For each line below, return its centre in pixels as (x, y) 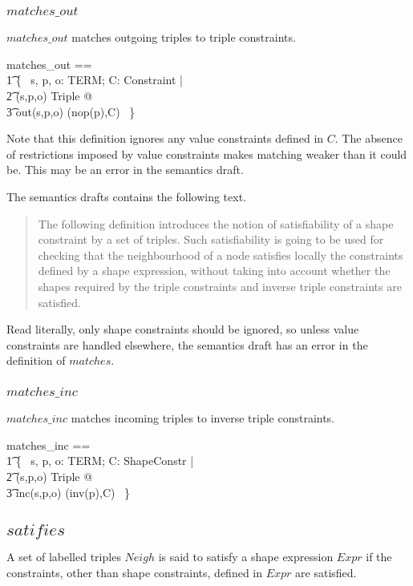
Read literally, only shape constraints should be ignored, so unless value (183, 329)
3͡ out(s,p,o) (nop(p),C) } (71, 111)
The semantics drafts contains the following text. (126, 197)
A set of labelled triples (64, 557)
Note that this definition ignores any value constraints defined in (165, 138)
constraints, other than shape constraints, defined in (135, 572)
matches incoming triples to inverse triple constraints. (203, 418)
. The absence (368, 138)
